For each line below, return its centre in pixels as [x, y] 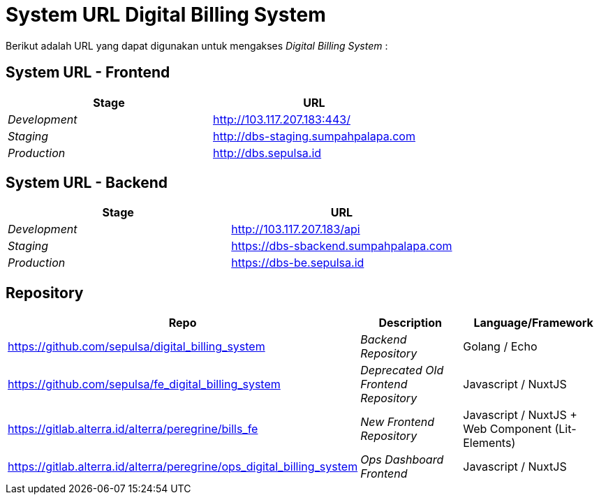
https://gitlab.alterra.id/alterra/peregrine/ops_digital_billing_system [183, 467]
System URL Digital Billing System [166, 15]
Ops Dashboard [402, 460]
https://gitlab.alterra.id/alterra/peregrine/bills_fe [133, 429]
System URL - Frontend [88, 73]
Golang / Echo [500, 347]
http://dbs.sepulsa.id [267, 153]
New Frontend [398, 422]
